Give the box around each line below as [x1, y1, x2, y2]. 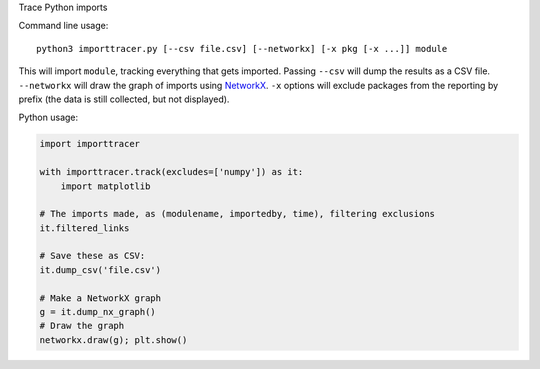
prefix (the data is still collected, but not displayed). [18, 93, 230, 105]
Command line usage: [18, 20, 109, 32]
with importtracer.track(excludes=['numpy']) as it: [39, 166, 304, 178]
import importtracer [39, 138, 140, 150]
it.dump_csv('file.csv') [39, 264, 162, 275]
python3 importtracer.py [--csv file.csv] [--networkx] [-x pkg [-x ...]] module [36, 43, 448, 54]
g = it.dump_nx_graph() [39, 306, 157, 318]
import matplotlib [60, 180, 151, 192]
